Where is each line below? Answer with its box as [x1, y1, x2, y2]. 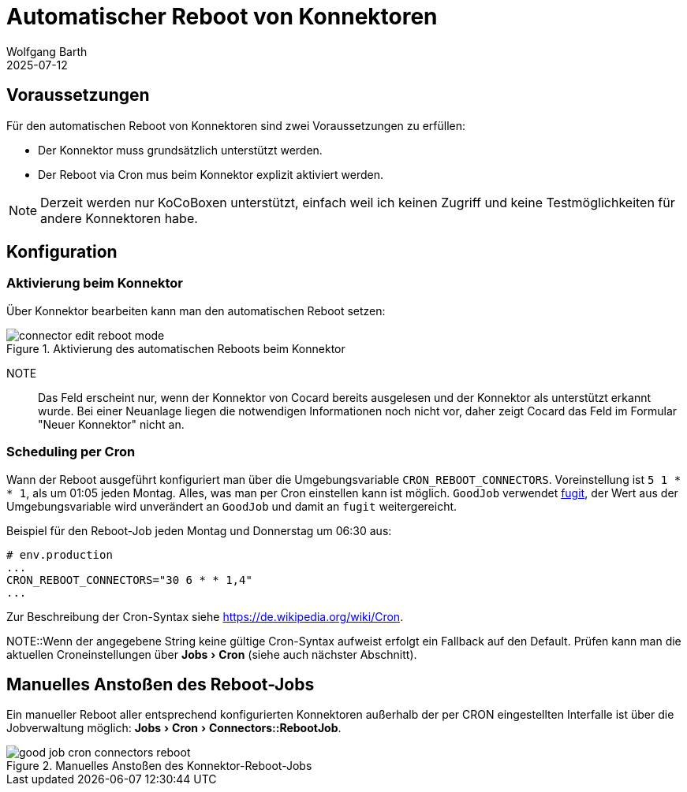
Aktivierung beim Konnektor [6, 275, 183, 292]
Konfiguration [6, 242, 118, 262]
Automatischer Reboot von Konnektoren [6, 3, 438, 30]
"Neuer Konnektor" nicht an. [38, 417, 185, 431]
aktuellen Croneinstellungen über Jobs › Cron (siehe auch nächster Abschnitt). [6, 647, 417, 661]
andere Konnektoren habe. [40, 210, 198, 226]
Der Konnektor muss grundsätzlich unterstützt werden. [38, 143, 323, 157]
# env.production [6, 548, 113, 561]
